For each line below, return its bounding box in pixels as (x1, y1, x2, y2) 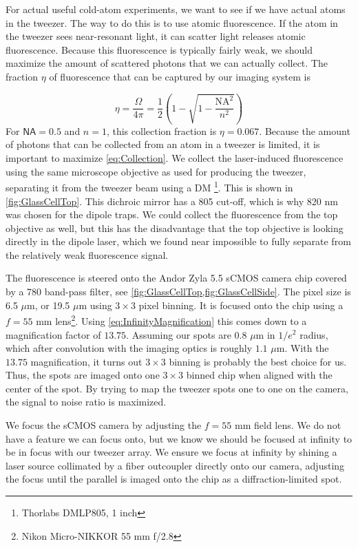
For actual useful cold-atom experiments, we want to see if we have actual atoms (6, 2, 346, 16)
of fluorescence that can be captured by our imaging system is (49, 69, 310, 83)
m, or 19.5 (27, 297, 70, 312)
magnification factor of (6, 327, 101, 341)
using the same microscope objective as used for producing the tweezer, (6, 164, 306, 178)
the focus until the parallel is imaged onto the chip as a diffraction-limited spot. (6, 472, 342, 486)
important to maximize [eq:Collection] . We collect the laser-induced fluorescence (6, 151, 344, 165)
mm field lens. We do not (235, 418, 341, 432)
